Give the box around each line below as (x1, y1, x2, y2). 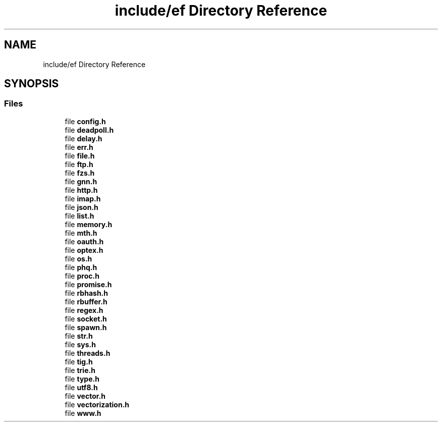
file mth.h (65, 228, 97, 237)
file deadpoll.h (65, 125, 114, 134)
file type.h (65, 374, 99, 383)
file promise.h (65, 280, 112, 289)
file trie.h (65, 365, 95, 375)
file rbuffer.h (65, 297, 107, 306)
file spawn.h (65, 323, 107, 332)
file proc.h (65, 271, 99, 280)
